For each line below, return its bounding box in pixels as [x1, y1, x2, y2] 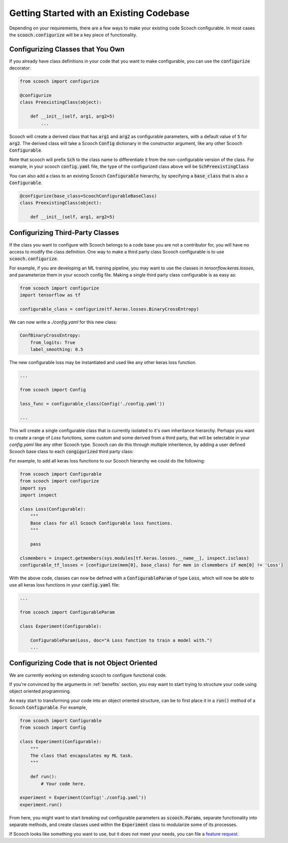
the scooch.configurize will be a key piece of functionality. [9, 31, 137, 37]
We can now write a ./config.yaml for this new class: [9, 319, 117, 325]
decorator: [9, 65, 31, 71]
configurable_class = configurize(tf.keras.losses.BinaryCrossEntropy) [19, 306, 199, 312]
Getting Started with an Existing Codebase [9, 7, 190, 18]
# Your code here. [40, 780, 86, 786]
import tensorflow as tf [19, 292, 81, 298]
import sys [19, 485, 46, 491]
